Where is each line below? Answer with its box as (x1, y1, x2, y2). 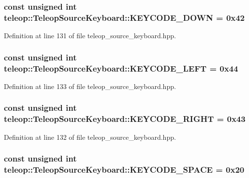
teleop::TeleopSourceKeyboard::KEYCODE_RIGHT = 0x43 (4, 113, 246, 125)
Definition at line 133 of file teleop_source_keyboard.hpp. (4, 81, 176, 91)
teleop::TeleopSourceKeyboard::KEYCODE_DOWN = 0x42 (4, 11, 245, 23)
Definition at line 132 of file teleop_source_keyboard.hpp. (4, 132, 176, 142)
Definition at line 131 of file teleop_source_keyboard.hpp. (4, 30, 176, 41)
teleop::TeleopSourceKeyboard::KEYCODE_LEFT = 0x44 (4, 62, 238, 74)
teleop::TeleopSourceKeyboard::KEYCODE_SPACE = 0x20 (4, 163, 245, 176)
